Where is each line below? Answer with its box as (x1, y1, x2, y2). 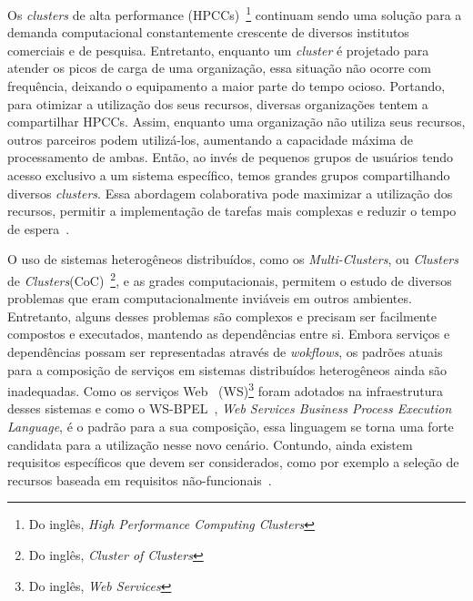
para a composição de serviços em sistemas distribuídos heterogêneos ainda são (7, 360, 448, 379)
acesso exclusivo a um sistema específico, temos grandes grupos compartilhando (7, 166, 450, 184)
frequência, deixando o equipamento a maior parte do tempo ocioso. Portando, (7, 76, 446, 96)
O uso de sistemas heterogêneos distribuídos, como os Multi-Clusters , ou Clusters (7, 250, 458, 269)
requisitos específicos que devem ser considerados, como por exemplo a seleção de (7, 453, 459, 472)
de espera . (7, 219, 70, 238)
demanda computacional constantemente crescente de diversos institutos (7, 23, 409, 42)
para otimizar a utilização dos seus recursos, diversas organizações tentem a (7, 94, 428, 113)
